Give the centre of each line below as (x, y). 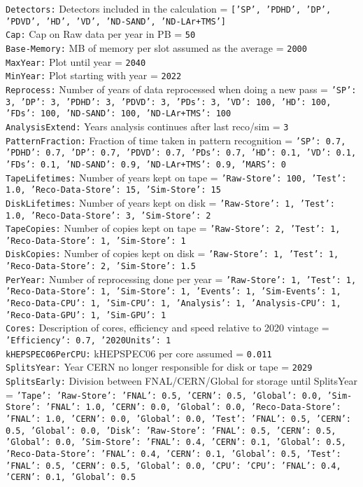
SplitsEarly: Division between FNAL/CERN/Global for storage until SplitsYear (182, 381)
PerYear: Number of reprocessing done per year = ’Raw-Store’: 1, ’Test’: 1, (181, 279)
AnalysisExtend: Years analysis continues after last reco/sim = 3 (147, 126)
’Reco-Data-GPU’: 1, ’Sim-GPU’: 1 (86, 315)
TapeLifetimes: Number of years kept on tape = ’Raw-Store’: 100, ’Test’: (176, 177)
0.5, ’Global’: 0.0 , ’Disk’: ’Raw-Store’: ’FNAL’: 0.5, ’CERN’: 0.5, (171, 431)
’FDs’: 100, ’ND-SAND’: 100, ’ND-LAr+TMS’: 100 (119, 114)
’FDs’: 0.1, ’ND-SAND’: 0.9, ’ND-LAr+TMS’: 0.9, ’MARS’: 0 (146, 164)
